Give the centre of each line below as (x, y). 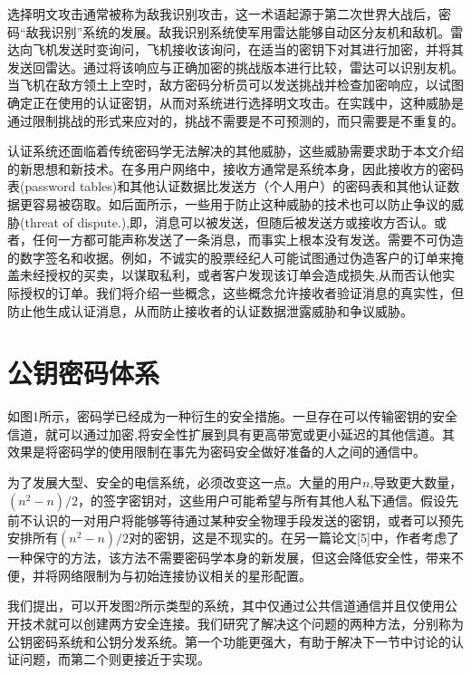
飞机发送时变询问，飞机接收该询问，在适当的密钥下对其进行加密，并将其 (248, 49)
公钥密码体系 (84, 373)
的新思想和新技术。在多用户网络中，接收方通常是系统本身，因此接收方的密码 (235, 168)
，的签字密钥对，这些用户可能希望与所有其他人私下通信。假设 (262, 500)
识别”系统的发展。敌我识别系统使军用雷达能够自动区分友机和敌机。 (251, 31)
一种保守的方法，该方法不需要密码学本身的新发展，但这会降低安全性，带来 (229, 558)
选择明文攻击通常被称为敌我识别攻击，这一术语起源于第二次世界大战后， (223, 14)
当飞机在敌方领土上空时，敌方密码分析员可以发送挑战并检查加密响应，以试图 (235, 85)
